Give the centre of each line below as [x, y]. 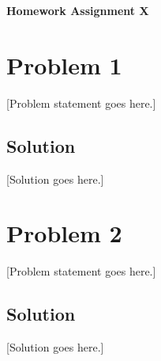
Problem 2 [64, 233]
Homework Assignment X [78, 10]
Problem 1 [64, 65]
